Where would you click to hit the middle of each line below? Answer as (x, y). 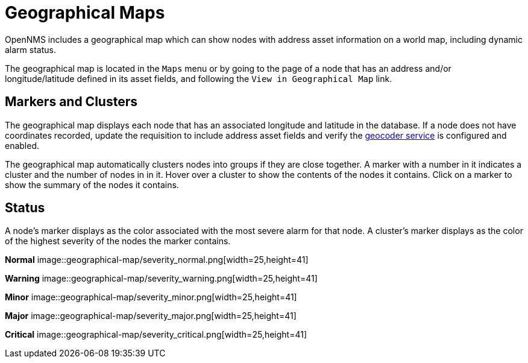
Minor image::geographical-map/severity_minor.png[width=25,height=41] (151, 297)
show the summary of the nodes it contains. (92, 185)
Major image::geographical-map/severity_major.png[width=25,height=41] (151, 316)
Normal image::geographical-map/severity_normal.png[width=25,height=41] (157, 260)
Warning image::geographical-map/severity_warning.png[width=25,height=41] (161, 279)
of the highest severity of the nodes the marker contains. (118, 241)
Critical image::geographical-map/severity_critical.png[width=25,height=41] (156, 335)
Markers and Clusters (71, 102)
